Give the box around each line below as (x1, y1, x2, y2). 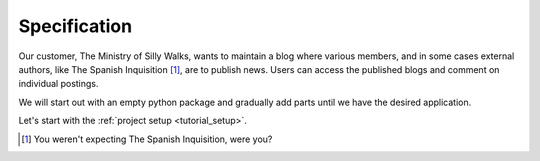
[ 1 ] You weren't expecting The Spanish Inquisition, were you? (21, 133, 273, 145)
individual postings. (18, 78, 99, 90)
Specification (18, 15, 133, 37)
